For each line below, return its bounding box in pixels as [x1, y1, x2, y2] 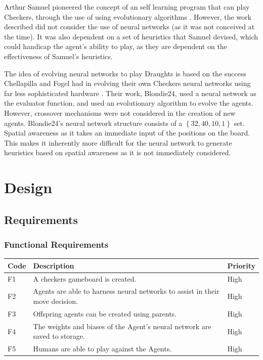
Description [33, 260, 74, 271]
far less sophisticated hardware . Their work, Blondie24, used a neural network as [4, 87, 256, 98]
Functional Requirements [4, 238, 109, 250]
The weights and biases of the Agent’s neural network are [33, 321, 211, 331]
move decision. [33, 296, 78, 306]
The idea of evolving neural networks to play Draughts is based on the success [4, 68, 246, 78]
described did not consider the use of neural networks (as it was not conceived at [4, 21, 255, 32]
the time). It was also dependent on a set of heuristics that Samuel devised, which [4, 31, 258, 41]
